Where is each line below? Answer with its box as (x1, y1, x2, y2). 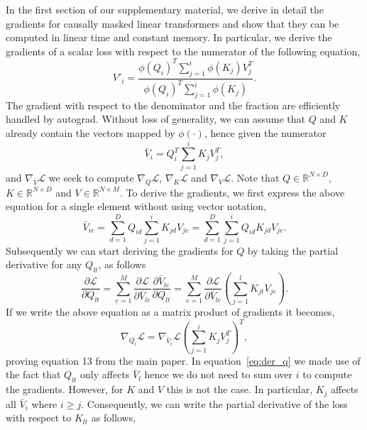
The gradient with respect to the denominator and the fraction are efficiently (6, 97, 341, 112)
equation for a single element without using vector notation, (6, 199, 266, 214)
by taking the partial (247, 243, 339, 258)
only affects (80, 367, 130, 382)
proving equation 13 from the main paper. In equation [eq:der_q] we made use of (6, 353, 361, 368)
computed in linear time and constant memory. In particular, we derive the (6, 30, 332, 45)
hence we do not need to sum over (144, 367, 293, 382)
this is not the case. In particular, (166, 382, 313, 397)
